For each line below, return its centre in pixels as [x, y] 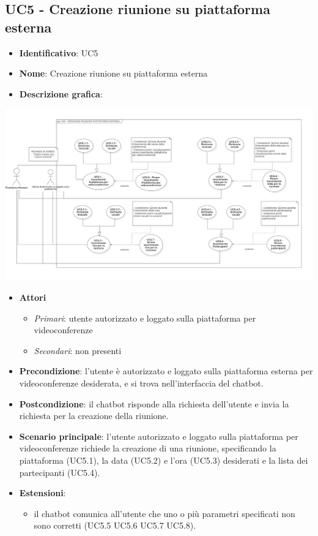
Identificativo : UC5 [59, 52]
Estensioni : [43, 493]
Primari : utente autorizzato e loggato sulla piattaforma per [145, 318]
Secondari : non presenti [78, 350]
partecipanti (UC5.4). [60, 472]
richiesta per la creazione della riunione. [94, 416]
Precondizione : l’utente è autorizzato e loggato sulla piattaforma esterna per [166, 371]
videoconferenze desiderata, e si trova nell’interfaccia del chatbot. [141, 383]
